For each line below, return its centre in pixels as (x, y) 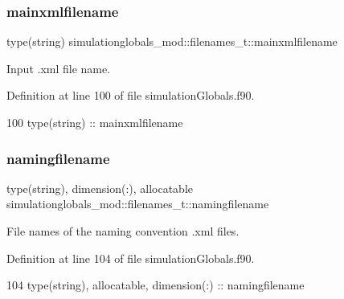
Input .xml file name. (59, 68)
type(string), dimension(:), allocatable (100, 188)
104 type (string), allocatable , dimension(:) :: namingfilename (156, 285)
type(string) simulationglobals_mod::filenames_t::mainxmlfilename (172, 41)
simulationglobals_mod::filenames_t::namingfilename (138, 204)
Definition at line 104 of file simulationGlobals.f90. (131, 258)
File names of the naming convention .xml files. (123, 231)
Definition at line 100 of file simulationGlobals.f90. (131, 95)
